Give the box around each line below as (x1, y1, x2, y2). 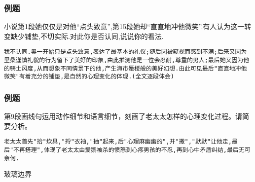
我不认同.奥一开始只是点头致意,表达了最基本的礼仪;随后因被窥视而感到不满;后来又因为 (4, 48, 247, 56)
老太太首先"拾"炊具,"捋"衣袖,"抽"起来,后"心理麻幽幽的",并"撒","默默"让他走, (4, 138, 232, 146)
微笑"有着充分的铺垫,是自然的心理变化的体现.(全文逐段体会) (4, 73, 174, 80)
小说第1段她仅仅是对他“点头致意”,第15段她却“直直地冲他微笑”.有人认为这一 (4, 21, 245, 32)
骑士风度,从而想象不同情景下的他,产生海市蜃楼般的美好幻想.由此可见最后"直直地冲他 (9, 65, 247, 72)
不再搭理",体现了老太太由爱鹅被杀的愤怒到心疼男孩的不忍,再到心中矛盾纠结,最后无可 (13, 146, 251, 154)
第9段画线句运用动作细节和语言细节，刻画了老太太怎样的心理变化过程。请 (4, 111, 242, 121)
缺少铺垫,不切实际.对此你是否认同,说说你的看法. (10, 31, 164, 41)
